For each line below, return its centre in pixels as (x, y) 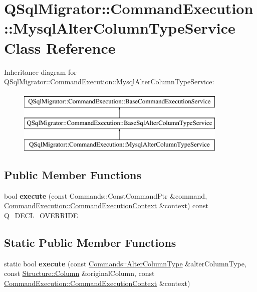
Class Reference (60, 47)
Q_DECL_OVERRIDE (41, 215)
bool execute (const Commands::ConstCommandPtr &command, (106, 195)
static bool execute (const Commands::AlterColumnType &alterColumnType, (125, 263)
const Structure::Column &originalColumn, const (79, 273)
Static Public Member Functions (90, 243)
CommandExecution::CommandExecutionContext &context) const (106, 205)
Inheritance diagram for (40, 71)
